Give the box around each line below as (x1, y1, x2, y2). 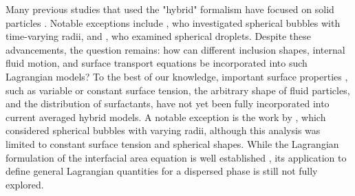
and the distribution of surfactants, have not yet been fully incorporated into (6, 96, 330, 111)
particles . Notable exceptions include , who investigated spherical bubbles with (6, 15, 341, 30)
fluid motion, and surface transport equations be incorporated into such (6, 56, 308, 70)
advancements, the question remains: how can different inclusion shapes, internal (6, 42, 345, 56)
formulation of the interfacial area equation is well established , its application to (6, 150, 347, 164)
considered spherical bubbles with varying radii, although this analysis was (6, 123, 321, 138)
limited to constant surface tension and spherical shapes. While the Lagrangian (6, 136, 339, 151)
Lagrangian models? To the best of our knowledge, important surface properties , (6, 69, 348, 83)
